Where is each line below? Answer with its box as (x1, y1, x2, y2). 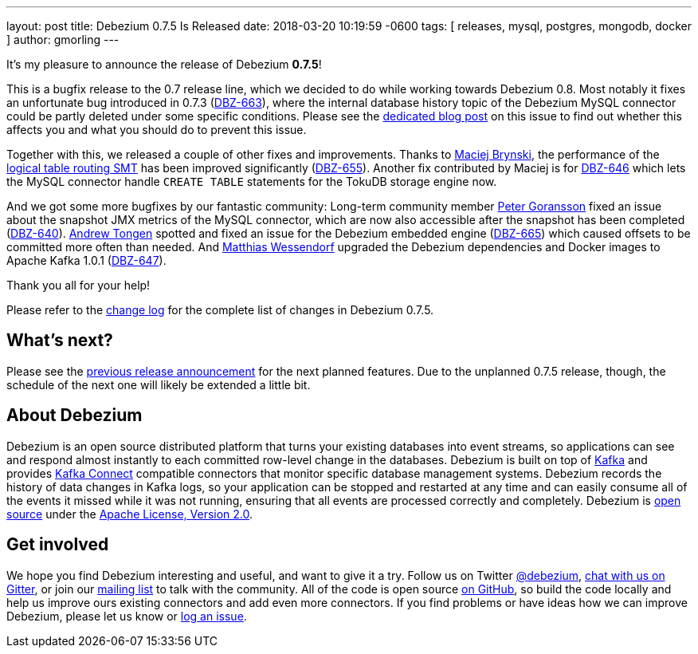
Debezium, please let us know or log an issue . (6, 609, 247, 623)
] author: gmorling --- (6, 33, 120, 46)
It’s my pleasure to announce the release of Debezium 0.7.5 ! (6, 57, 322, 71)
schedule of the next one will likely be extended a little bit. (6, 377, 311, 392)
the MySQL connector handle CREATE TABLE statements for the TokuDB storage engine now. (6, 175, 497, 188)
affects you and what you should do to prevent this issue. (6, 123, 307, 136)
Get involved (6, 534, 109, 555)
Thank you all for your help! (6, 278, 151, 292)
